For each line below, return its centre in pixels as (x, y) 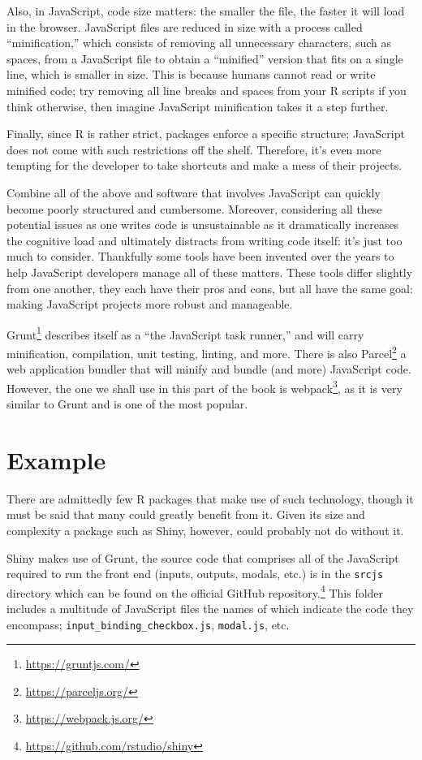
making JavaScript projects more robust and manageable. (150, 304)
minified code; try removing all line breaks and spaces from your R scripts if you (207, 90)
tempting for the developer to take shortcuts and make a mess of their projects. (205, 165)
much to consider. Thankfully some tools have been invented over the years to (200, 256)
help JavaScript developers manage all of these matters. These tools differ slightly (210, 272)
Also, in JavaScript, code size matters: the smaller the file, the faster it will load (206, 11)
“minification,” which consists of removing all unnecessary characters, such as (199, 43)
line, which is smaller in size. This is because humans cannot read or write (191, 74)
